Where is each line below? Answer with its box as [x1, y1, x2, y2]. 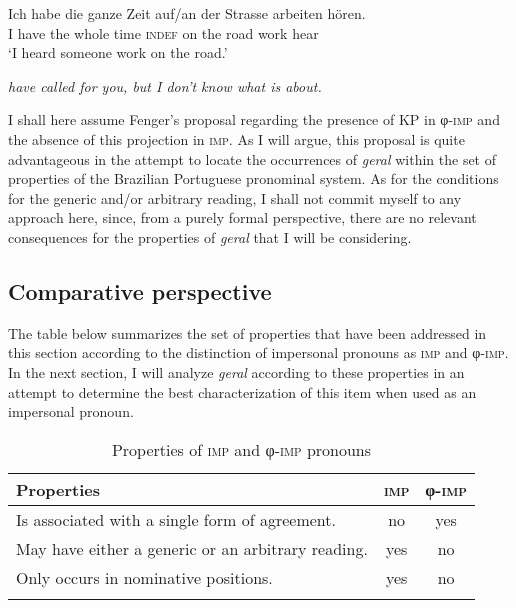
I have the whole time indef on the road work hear [8, 22, 319, 43]
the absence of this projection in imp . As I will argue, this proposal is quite [8, 128, 465, 149]
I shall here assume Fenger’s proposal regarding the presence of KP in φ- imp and [8, 109, 500, 130]
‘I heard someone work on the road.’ [8, 42, 228, 63]
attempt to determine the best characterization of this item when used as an [8, 381, 477, 402]
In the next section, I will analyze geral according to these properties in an [8, 361, 465, 382]
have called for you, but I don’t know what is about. [8, 75, 322, 96]
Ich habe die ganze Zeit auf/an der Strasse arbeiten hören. [8, 3, 366, 23]
